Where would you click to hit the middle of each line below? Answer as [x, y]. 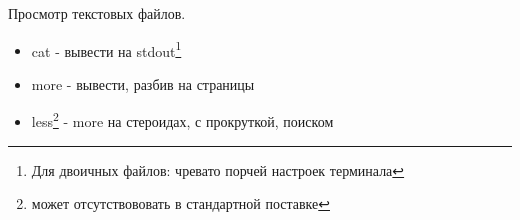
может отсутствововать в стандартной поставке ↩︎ [180, 203]
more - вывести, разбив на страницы [143, 83]
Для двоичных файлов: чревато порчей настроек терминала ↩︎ [218, 169]
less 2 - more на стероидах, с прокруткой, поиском [182, 120]
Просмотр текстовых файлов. [97, 13]
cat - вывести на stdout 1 [106, 49]
